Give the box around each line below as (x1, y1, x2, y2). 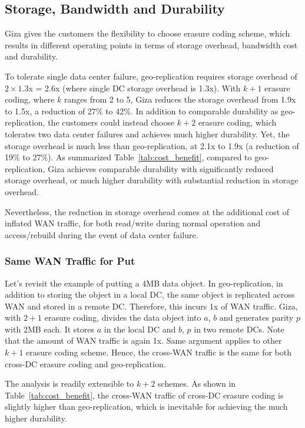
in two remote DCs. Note (194, 322, 284, 335)
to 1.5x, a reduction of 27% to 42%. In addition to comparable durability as (5, 104, 279, 117)
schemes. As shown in (158, 377, 236, 390)
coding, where (5, 93, 55, 106)
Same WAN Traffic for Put (5, 253, 135, 268)
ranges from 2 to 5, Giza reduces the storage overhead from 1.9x (64, 93, 296, 106)
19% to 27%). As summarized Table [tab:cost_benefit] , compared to (5, 151, 252, 163)
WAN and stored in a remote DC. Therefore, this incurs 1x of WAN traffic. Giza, (5, 299, 298, 312)
